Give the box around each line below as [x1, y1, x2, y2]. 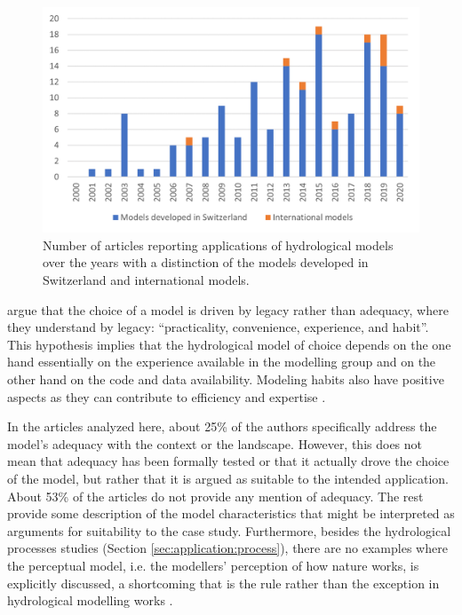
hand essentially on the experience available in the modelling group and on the [7, 352, 436, 371]
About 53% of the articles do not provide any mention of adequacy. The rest [7, 486, 424, 505]
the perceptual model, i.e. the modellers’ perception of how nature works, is [7, 556, 419, 574]
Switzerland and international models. [43, 271, 250, 289]
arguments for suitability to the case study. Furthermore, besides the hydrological [7, 521, 451, 540]
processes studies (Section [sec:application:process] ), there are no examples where [7, 539, 448, 557]
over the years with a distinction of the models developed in [43, 253, 369, 272]
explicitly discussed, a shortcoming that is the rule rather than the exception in [7, 573, 440, 592]
